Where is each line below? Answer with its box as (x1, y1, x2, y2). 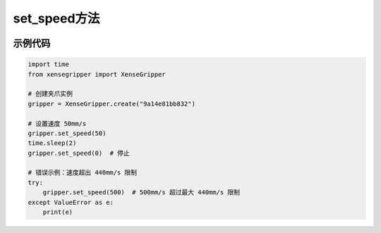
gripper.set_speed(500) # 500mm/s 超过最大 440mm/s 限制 (42, 189, 240, 196)
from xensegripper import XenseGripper (28, 70, 166, 78)
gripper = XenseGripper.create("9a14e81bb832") (28, 99, 195, 108)
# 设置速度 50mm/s (28, 120, 87, 127)
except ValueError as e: (28, 198, 114, 206)
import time (28, 61, 70, 68)
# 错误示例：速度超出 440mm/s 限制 (28, 169, 138, 177)
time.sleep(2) (28, 139, 77, 147)
